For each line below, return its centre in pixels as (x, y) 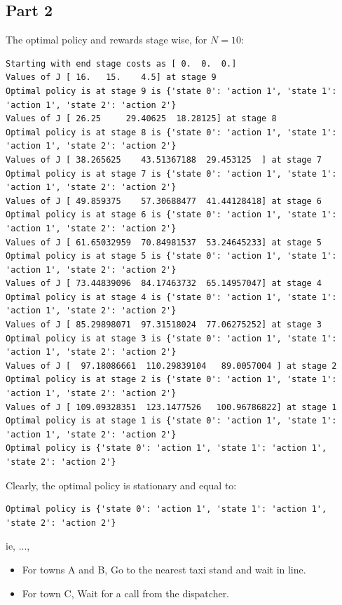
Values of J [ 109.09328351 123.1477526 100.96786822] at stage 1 (171, 407)
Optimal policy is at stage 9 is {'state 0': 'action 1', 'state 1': (171, 91)
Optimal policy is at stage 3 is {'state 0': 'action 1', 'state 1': (171, 338)
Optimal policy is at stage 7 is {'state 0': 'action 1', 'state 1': (171, 174)
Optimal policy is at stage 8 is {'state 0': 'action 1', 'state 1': (171, 132)
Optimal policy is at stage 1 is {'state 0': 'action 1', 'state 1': (171, 421)
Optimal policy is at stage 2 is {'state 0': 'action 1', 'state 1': (171, 380)
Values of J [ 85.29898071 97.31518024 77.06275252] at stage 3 (164, 325)
